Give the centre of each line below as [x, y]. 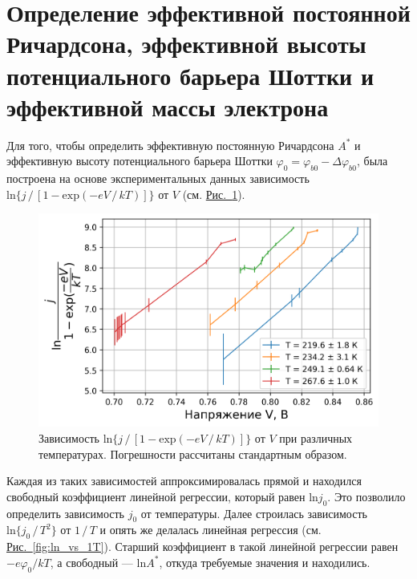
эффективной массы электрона [168, 106]
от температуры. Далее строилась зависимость [254, 513]
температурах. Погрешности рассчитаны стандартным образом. [193, 453]
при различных [316, 437]
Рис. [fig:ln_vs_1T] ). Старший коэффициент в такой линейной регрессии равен [202, 547]
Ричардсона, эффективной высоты [186, 44]
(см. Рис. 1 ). [214, 194]
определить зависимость [65, 513]
